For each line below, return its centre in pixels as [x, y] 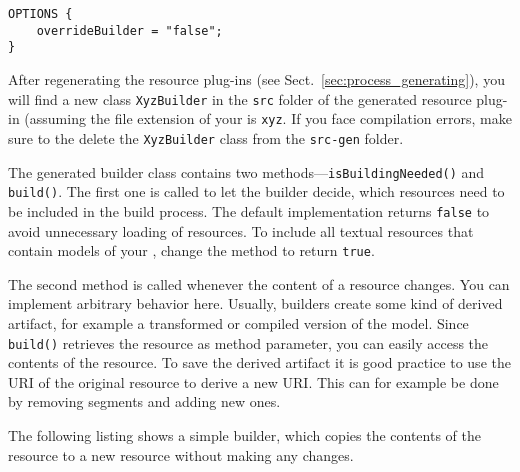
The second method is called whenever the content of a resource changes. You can [259, 283]
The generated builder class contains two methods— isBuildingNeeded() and [246, 171]
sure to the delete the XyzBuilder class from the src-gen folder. [206, 137]
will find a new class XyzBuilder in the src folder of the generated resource [240, 98]
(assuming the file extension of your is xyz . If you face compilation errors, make [268, 118]
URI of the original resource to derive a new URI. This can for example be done [253, 381]
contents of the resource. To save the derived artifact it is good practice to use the [259, 362]
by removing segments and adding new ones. [144, 401]
